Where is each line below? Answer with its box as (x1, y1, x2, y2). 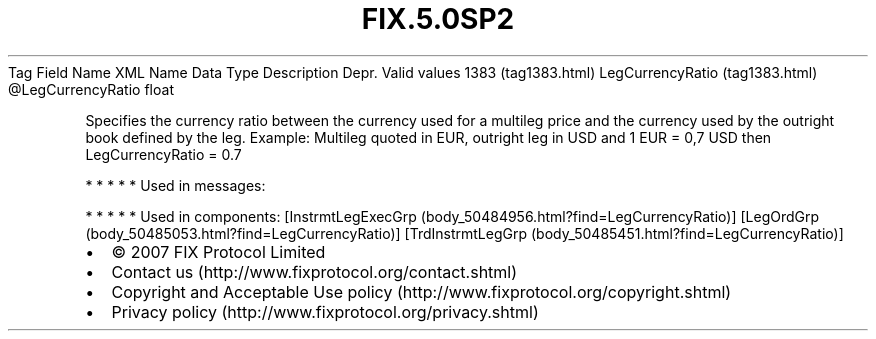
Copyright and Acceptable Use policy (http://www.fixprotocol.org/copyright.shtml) (111, 281, 732, 302)
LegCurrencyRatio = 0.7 (85, 145, 242, 163)
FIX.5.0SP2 (361, 2, 515, 36)
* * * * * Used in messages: (85, 176, 266, 194)
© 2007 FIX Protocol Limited (111, 241, 326, 262)
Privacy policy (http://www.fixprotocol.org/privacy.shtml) (111, 301, 539, 322)
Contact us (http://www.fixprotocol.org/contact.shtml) (111, 261, 518, 282)
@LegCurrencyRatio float (8, 80, 174, 98)
